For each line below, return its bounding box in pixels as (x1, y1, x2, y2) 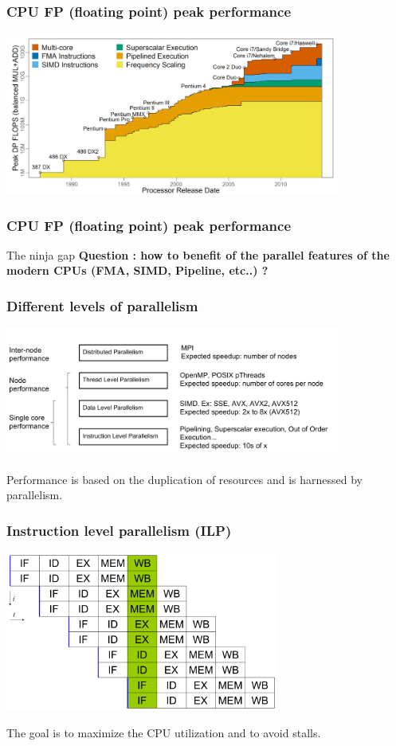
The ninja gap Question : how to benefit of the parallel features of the (6, 246, 390, 263)
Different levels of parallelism (6, 295, 198, 315)
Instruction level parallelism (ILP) (6, 520, 232, 540)
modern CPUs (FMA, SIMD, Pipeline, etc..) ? (6, 262, 269, 279)
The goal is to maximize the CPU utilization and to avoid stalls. (6, 725, 321, 741)
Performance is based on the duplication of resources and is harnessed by (6, 471, 363, 487)
